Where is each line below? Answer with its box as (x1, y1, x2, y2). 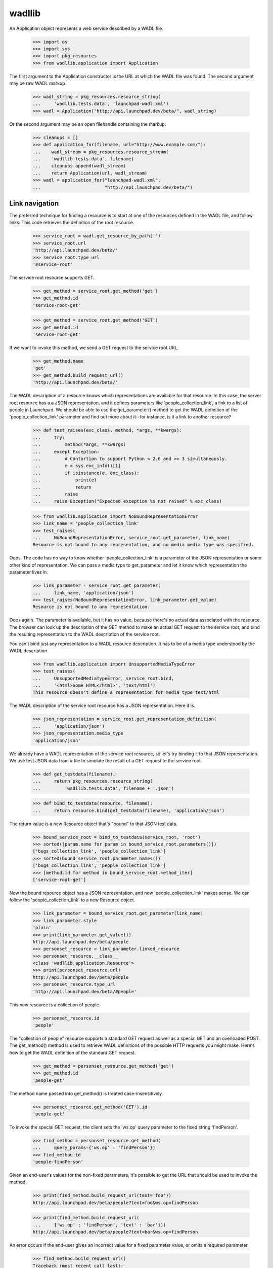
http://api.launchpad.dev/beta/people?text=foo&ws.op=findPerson (32, 1200, 198, 1206)
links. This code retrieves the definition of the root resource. (9, 220, 134, 226)
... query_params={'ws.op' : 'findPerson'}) (32, 1145, 156, 1151)
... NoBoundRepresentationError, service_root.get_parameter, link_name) (32, 535, 230, 541)
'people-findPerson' (32, 1159, 83, 1165)
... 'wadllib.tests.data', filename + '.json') (32, 785, 174, 791)
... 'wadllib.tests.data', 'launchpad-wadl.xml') (32, 101, 169, 107)
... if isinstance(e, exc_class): (32, 470, 140, 476)
